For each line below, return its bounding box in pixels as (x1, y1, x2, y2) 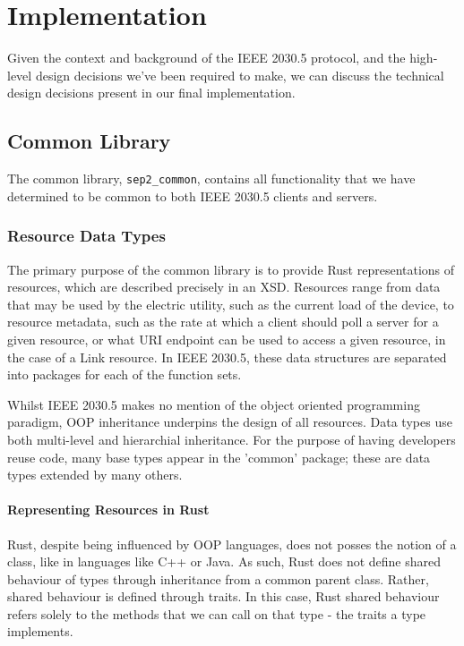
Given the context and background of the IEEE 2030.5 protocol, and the (7, 48, 406, 67)
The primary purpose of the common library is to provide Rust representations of (7, 259, 455, 278)
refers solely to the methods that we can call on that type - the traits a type (7, 604, 426, 623)
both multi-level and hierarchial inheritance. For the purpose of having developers (7, 429, 456, 448)
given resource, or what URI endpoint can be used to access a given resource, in (7, 329, 446, 348)
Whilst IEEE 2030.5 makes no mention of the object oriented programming (7, 395, 420, 413)
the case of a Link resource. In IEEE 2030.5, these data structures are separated (7, 347, 447, 366)
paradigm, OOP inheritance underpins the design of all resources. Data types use (7, 412, 452, 431)
